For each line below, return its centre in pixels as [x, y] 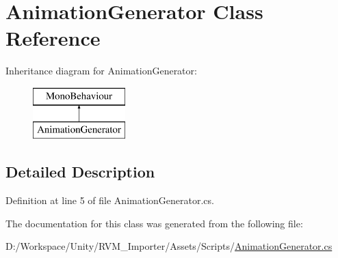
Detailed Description [80, 172]
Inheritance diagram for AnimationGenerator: [101, 71]
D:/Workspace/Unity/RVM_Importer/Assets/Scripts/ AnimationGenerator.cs [169, 246]
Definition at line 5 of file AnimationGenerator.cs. [110, 200]
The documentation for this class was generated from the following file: [154, 223]
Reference [53, 38]
